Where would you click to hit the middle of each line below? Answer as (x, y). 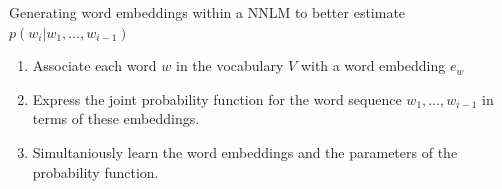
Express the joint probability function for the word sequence (217, 98)
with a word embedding (373, 65)
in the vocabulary (229, 65)
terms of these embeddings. (116, 118)
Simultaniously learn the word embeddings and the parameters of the (245, 151)
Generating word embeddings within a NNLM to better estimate (207, 12)
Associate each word (94, 65)
